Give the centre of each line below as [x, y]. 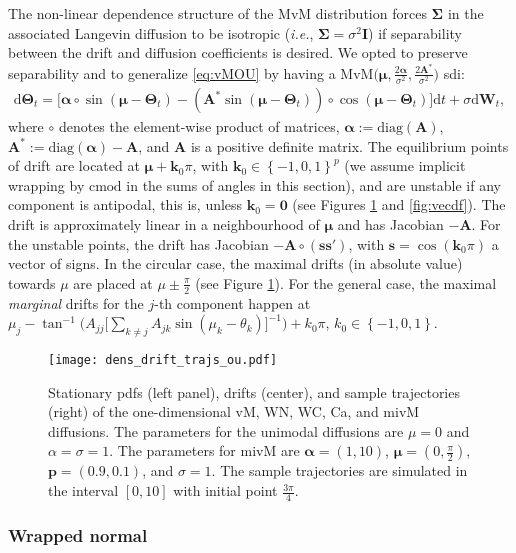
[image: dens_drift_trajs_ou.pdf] [163, 360]
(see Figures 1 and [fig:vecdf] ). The [399, 204]
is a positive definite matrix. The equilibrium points [349, 145]
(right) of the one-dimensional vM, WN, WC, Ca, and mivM [234, 411]
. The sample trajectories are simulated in [339, 470]
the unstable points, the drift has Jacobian [138, 243]
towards [32, 282]
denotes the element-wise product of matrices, [199, 126]
